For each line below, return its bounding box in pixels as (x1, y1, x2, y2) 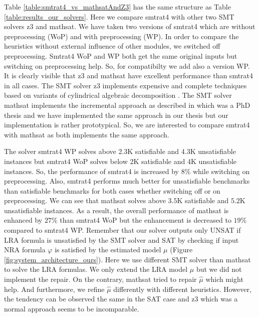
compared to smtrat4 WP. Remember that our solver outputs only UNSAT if (4, 225, 241, 235)
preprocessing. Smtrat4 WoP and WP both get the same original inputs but (4, 50, 237, 61)
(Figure (170, 244, 193, 255)
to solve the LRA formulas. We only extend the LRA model (4, 264, 188, 274)
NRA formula (4, 244, 46, 255)
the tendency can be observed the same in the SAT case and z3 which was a (4, 293, 238, 304)
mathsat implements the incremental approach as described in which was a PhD (4, 99, 250, 110)
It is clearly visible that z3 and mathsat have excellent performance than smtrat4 (4, 70, 253, 81)
